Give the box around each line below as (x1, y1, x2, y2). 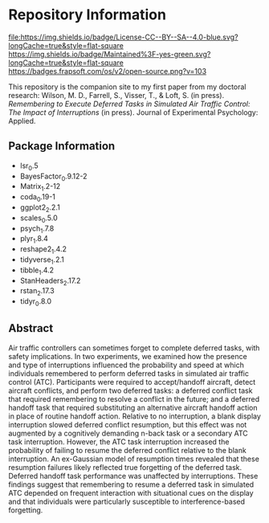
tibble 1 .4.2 (19, 265, 55, 276)
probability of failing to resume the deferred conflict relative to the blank (8, 445, 247, 455)
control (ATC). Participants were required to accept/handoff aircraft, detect (8, 377, 256, 386)
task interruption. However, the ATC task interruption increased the (8, 436, 230, 447)
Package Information (8, 139, 116, 153)
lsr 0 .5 (19, 161, 39, 172)
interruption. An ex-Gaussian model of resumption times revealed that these (8, 454, 259, 464)
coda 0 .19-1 (19, 192, 56, 203)
